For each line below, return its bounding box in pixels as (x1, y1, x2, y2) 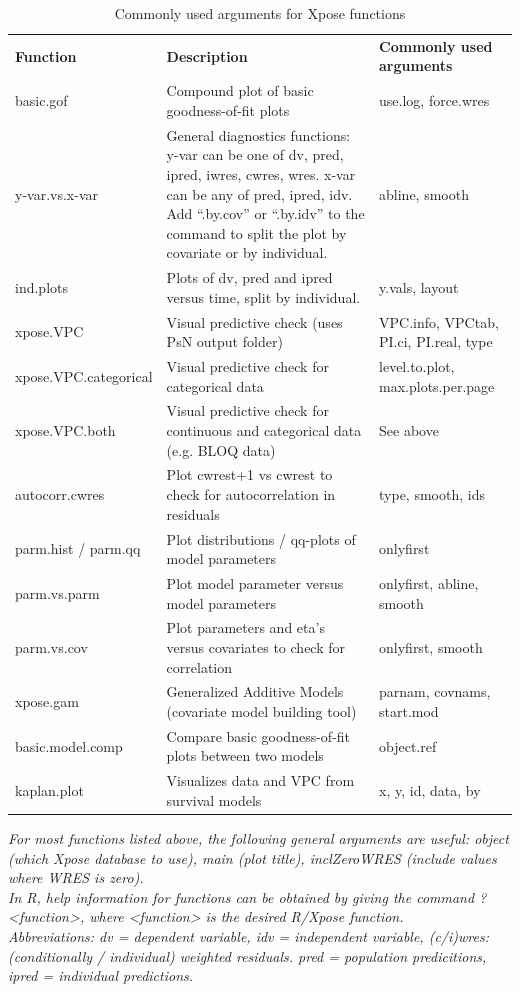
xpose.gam (15, 691, 79, 712)
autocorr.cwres (15, 484, 105, 505)
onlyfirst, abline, (379, 572, 479, 593)
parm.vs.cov (15, 636, 88, 657)
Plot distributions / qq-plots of (166, 528, 356, 549)
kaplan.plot (15, 780, 84, 801)
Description (166, 45, 248, 66)
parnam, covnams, (379, 681, 491, 702)
